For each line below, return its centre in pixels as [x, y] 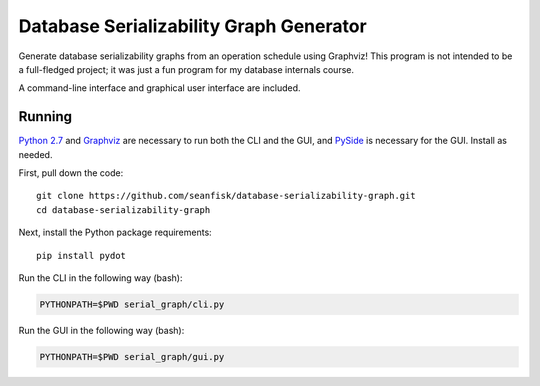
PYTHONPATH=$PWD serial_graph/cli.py [132, 304]
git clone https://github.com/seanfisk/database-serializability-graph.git [226, 196]
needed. [35, 154]
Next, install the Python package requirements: [115, 232]
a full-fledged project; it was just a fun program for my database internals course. [186, 69]
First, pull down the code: [71, 173]
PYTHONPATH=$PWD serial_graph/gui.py [132, 356]
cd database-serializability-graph [123, 209]
